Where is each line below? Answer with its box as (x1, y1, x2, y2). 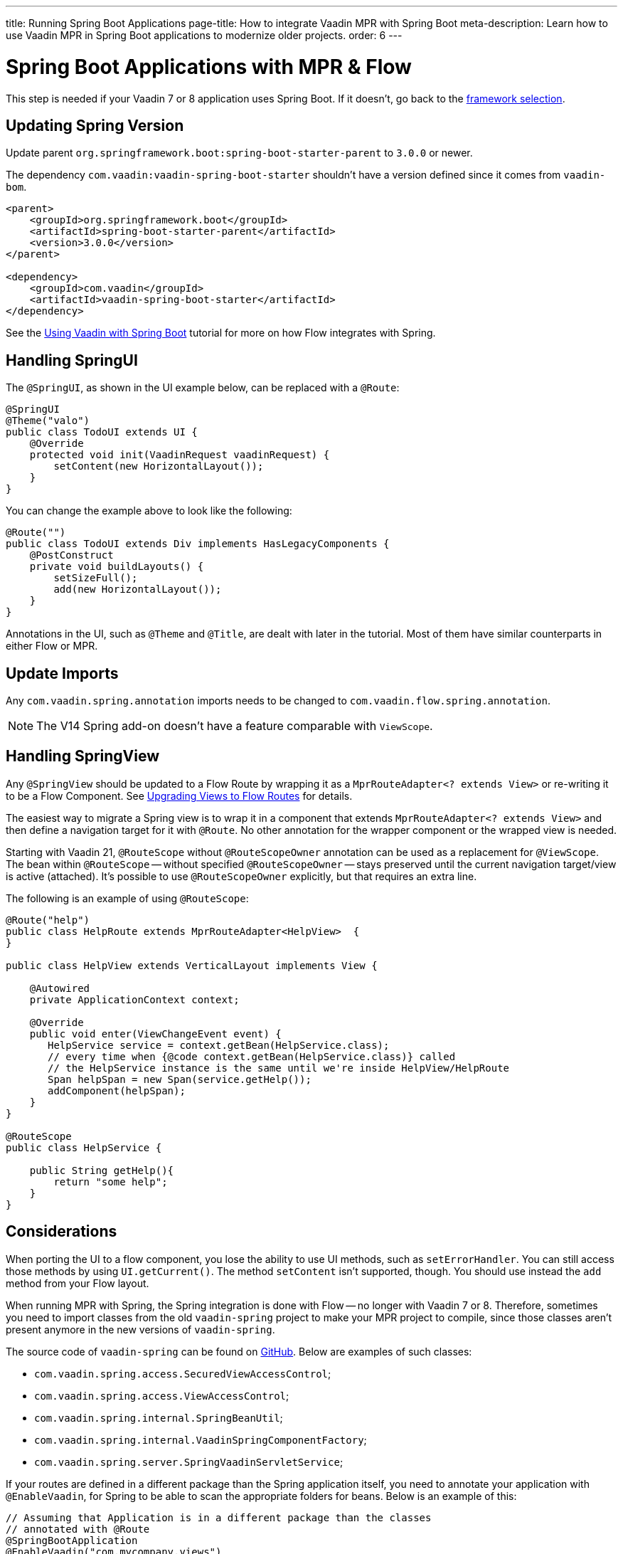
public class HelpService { (6, 1141, 162, 1153)
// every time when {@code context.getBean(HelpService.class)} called (48, 1050, 456, 1062)
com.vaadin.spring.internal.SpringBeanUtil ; (34, 1411, 283, 1424)
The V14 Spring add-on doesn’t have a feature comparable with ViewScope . (36, 719, 433, 734)
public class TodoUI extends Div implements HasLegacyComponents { (6, 538, 390, 550)
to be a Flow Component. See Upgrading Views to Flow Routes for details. (6, 789, 353, 802)
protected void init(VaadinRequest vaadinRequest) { (29, 449, 330, 461)
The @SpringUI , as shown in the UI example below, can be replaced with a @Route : (6, 381, 400, 394)
